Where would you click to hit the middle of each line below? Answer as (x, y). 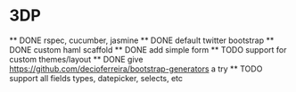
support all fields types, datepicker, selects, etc (96, 78)
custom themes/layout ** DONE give (76, 59)
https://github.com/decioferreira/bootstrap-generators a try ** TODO (136, 69)
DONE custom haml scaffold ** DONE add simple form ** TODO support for (148, 49)
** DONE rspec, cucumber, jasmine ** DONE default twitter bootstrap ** (142, 40)
